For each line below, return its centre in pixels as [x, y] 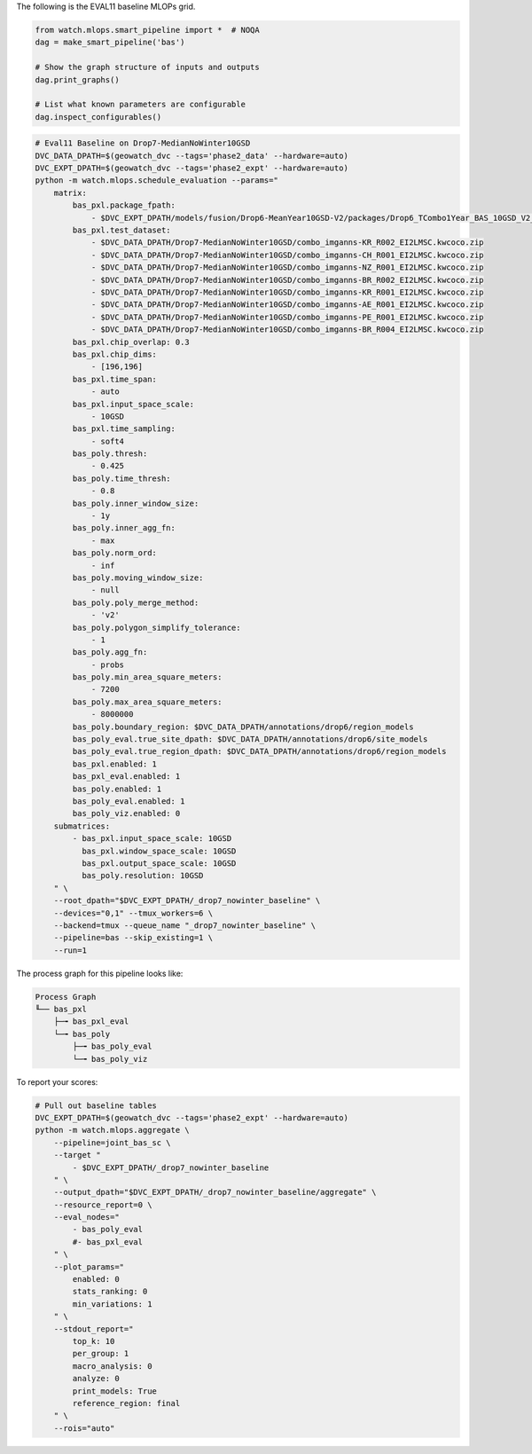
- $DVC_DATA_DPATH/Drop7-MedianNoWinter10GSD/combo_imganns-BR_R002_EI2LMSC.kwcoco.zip [287, 280]
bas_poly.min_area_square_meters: [147, 677]
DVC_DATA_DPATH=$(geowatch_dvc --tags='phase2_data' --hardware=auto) [192, 156]
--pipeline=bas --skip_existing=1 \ [133, 938]
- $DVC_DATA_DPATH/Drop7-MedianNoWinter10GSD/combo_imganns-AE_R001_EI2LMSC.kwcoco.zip [287, 305]
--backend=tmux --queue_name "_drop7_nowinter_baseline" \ [185, 925]
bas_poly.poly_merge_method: [136, 602]
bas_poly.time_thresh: [122, 478]
